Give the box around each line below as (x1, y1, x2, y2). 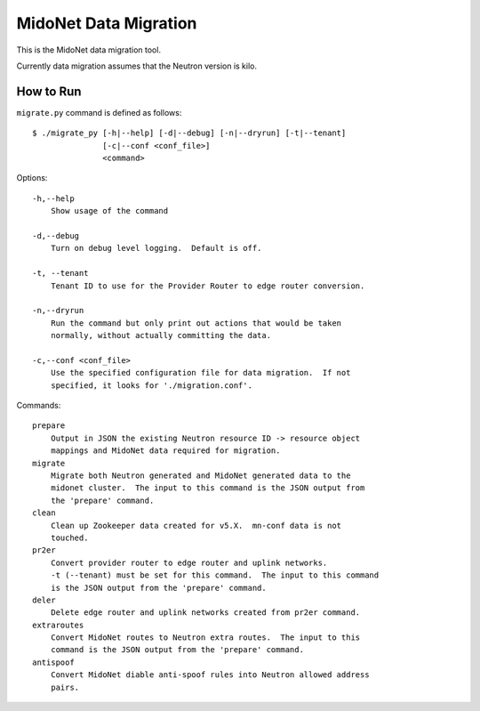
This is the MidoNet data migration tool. (16, 44, 162, 55)
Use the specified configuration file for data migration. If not (50, 368, 351, 378)
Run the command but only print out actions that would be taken (50, 318, 342, 328)
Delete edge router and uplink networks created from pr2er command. (50, 608, 361, 618)
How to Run (16, 84, 82, 99)
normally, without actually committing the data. (50, 330, 271, 341)
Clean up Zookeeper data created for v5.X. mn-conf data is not (50, 521, 342, 530)
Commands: (16, 400, 61, 411)
